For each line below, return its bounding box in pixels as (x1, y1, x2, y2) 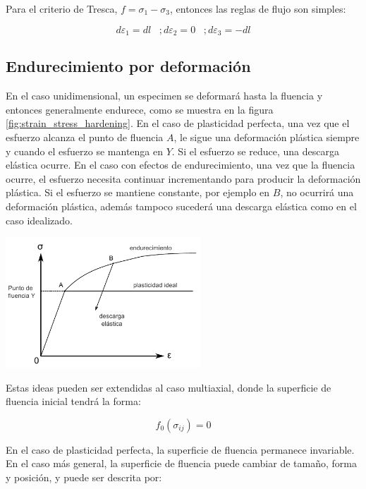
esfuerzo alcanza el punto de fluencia (6, 130, 164, 145)
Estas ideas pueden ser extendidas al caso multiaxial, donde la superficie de (6, 380, 331, 394)
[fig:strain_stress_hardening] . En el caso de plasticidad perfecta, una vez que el (6, 116, 350, 131)
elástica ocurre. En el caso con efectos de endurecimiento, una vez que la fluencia (6, 157, 355, 172)
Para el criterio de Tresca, (6, 1, 118, 16)
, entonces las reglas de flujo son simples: (170, 1, 346, 16)
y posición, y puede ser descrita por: (6, 470, 162, 485)
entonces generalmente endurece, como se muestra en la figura (6, 102, 274, 116)
